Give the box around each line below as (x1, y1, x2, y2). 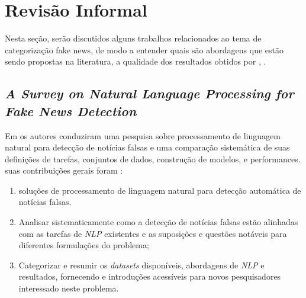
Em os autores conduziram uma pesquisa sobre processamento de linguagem (5, 129, 281, 142)
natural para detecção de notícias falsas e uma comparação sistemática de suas (5, 141, 290, 153)
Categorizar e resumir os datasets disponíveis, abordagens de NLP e (18, 258, 265, 271)
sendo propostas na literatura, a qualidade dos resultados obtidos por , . (5, 55, 266, 68)
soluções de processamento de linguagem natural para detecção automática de (18, 184, 301, 196)
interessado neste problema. (18, 282, 119, 294)
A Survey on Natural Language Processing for (5, 84, 294, 102)
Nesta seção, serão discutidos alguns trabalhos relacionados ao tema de (5, 32, 262, 44)
